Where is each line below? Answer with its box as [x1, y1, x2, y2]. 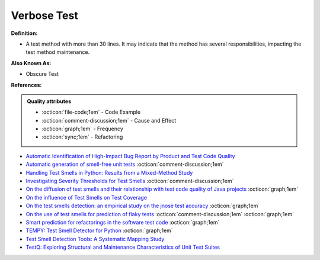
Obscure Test [25, 70, 59, 78]
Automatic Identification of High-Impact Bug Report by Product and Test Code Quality [25, 152, 235, 159]
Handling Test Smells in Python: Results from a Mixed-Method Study [25, 169, 193, 176]
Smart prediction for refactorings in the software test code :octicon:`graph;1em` [25, 219, 220, 226]
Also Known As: [11, 59, 52, 66]
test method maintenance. [25, 49, 90, 56]
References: [11, 81, 42, 88]
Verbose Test [11, 9, 78, 22]
